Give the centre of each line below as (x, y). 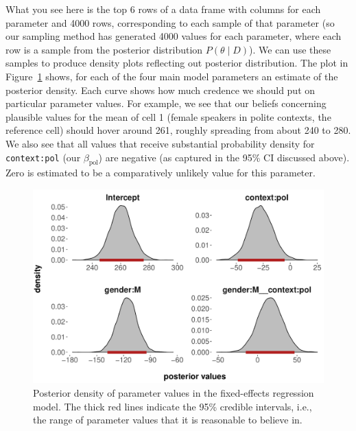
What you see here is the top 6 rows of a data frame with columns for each (163, 9)
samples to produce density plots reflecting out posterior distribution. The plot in (177, 63)
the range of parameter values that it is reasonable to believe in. (168, 420)
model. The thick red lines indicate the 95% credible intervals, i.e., (173, 406)
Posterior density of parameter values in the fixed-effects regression (174, 392)
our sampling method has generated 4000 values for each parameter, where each (174, 36)
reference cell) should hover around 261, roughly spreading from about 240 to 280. (178, 130)
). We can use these (290, 49)
